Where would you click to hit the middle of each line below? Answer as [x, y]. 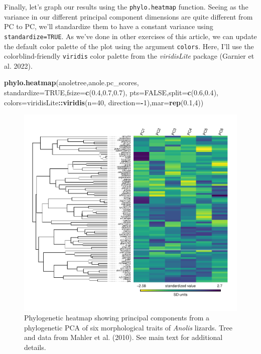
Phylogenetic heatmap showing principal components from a [117, 318]
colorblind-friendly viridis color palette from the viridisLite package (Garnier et [129, 56]
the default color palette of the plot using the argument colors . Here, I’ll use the [129, 46]
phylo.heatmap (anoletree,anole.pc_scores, [72, 82]
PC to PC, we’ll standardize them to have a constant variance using [109, 26]
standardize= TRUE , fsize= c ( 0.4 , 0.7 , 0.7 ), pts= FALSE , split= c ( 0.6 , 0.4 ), [111, 92]
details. [35, 347]
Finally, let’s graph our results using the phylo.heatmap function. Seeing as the [126, 7]
